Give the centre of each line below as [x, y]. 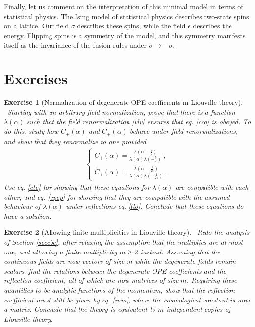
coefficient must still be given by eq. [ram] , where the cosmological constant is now [127, 299]
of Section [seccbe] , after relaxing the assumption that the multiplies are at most [124, 241]
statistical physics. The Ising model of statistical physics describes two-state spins [127, 16]
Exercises [36, 79]
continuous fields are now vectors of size [64, 261]
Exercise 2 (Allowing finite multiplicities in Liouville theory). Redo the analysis [127, 232]
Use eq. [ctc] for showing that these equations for [77, 187]
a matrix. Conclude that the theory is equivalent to [80, 309]
